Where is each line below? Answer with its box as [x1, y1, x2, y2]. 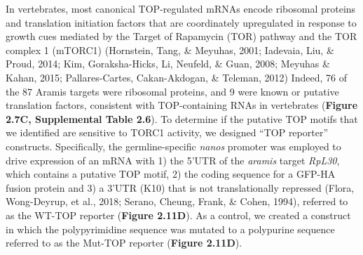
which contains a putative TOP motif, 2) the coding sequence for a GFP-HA [6, 166, 336, 181]
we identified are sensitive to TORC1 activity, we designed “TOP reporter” [6, 125, 329, 140]
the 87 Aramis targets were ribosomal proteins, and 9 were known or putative [6, 84, 339, 98]
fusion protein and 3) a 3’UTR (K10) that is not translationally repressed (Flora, [6, 180, 355, 195]
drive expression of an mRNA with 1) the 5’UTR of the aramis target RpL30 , [6, 152, 340, 167]
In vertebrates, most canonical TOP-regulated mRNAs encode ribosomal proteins [6, 1, 356, 15]
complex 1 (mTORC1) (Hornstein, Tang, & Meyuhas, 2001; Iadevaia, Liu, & [6, 42, 334, 57]
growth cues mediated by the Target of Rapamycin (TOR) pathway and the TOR [6, 29, 357, 44]
